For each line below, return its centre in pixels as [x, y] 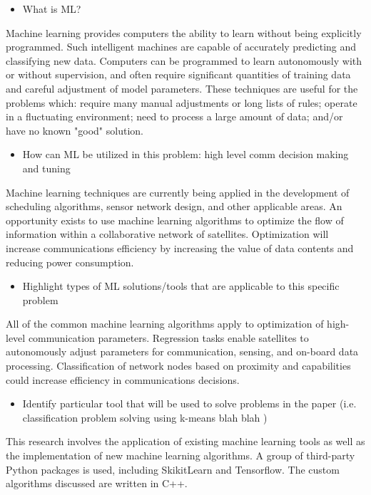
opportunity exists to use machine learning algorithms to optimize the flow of [175, 220]
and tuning [46, 168]
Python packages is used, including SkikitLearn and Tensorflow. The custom [173, 469]
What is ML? [52, 9]
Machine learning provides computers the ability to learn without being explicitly [184, 32]
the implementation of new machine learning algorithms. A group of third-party [181, 455]
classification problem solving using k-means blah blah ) [145, 417]
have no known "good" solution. [75, 130]
